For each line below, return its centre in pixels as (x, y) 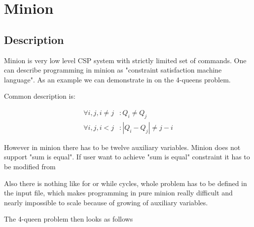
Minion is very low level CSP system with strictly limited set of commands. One (125, 60)
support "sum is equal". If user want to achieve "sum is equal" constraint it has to (127, 157)
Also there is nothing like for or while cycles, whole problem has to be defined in (126, 183)
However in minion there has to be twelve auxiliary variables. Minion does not (122, 147)
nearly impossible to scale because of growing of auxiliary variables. (106, 202)
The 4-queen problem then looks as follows (69, 219)
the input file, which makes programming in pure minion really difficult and (118, 193)
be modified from (30, 166)
